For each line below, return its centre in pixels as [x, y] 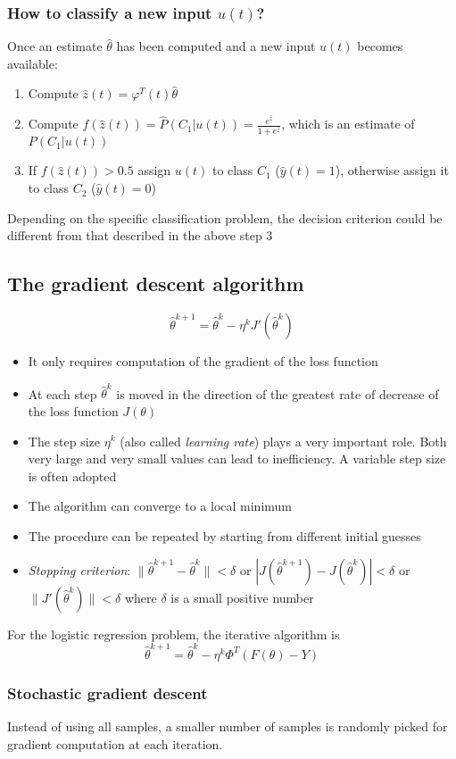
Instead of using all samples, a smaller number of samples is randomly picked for [228, 726]
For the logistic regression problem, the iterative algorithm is [174, 634]
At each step [62, 393]
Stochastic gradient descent [108, 692]
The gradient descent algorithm [156, 284]
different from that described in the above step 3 [140, 235]
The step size [64, 441]
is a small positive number [242, 597]
